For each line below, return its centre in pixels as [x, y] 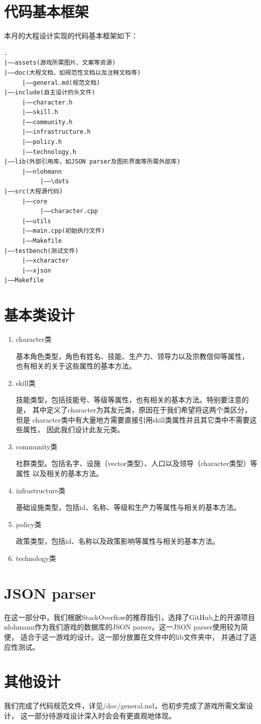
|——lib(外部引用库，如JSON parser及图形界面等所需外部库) [92, 162]
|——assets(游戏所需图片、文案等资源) [60, 63]
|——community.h [47, 122]
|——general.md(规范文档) [61, 83]
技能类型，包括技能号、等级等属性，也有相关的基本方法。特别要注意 [129, 400]
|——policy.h [42, 142]
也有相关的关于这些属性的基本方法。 [76, 366]
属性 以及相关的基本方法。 [59, 473]
